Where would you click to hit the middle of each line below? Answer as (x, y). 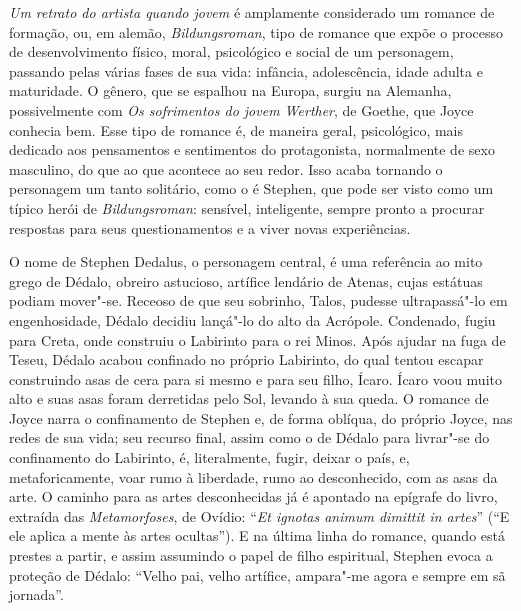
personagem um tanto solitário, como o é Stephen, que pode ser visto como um (251, 188)
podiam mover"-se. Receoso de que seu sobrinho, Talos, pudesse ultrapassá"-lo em (258, 300)
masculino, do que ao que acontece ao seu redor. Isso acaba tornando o (226, 168)
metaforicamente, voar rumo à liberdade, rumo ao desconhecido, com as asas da (253, 476)
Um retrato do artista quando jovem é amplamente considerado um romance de (252, 12)
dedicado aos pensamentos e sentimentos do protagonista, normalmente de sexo (252, 149)
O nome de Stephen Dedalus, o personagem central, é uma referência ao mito (246, 261)
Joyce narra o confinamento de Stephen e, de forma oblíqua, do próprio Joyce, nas (261, 417)
